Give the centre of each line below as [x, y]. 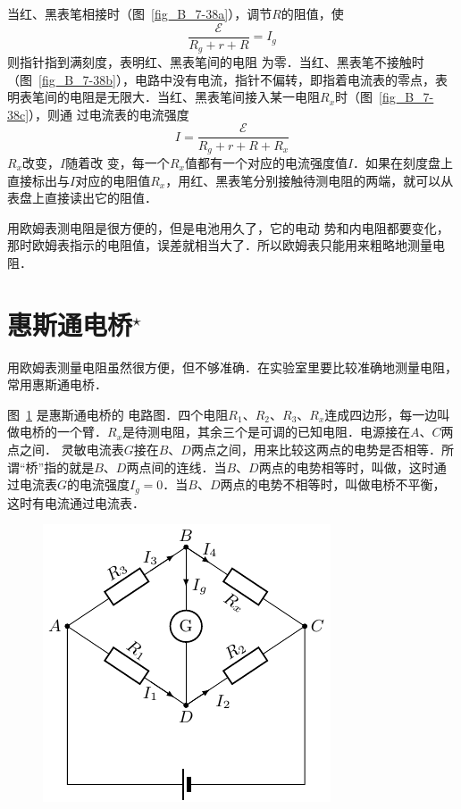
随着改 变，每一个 [117, 163]
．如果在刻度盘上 [403, 163]
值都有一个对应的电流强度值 [266, 163]
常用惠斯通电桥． [57, 384]
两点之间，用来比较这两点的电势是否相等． [316, 450]
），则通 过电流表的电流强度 [109, 114]
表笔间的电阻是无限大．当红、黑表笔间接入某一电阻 [169, 97]
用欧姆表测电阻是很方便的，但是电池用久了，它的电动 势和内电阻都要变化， [228, 227]
